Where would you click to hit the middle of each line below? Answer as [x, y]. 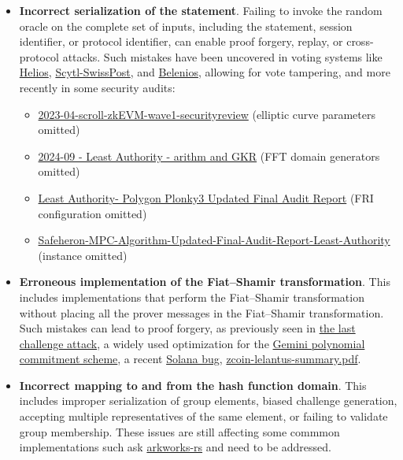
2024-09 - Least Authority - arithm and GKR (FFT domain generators [209, 156]
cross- [360, 41]
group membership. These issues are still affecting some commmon [179, 431]
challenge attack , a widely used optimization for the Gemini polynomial [192, 343]
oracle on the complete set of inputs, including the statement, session [186, 26]
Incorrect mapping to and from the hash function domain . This [193, 385]
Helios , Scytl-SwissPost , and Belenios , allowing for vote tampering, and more [205, 72]
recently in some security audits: [97, 87]
